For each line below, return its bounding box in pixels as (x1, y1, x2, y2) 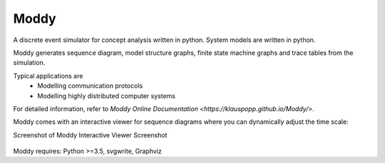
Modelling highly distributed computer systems (37, 91, 176, 100)
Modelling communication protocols (37, 82, 143, 90)
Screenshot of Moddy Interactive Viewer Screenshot (13, 130, 168, 139)
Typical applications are (13, 71, 83, 80)
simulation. (13, 58, 46, 67)
